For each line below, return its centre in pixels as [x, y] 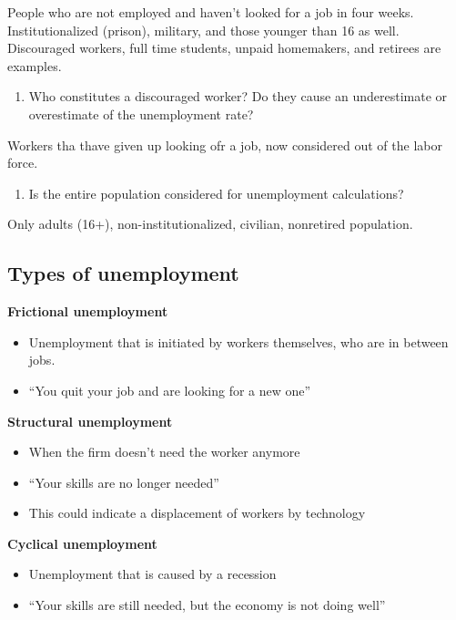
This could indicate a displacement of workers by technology [197, 513]
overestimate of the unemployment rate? [141, 114]
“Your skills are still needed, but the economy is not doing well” [207, 605]
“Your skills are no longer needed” [124, 482]
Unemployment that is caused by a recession [152, 574]
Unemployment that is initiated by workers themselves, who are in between [238, 341]
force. [23, 163]
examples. [35, 65]
